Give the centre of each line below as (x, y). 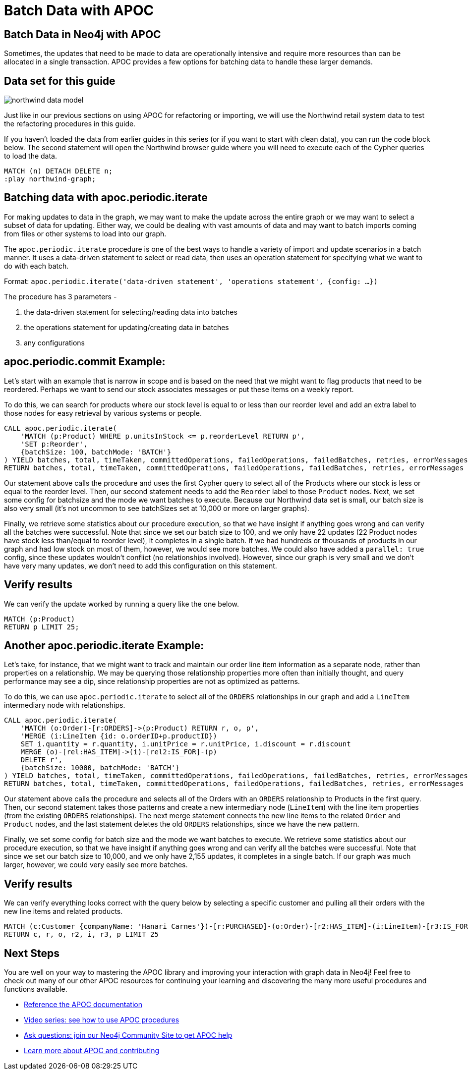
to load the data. (31, 156)
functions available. (36, 989)
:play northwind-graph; (50, 179)
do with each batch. (36, 266)
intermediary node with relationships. (65, 705)
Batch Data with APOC (79, 10)
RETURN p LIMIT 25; (42, 627)
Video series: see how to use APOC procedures (102, 1020)
